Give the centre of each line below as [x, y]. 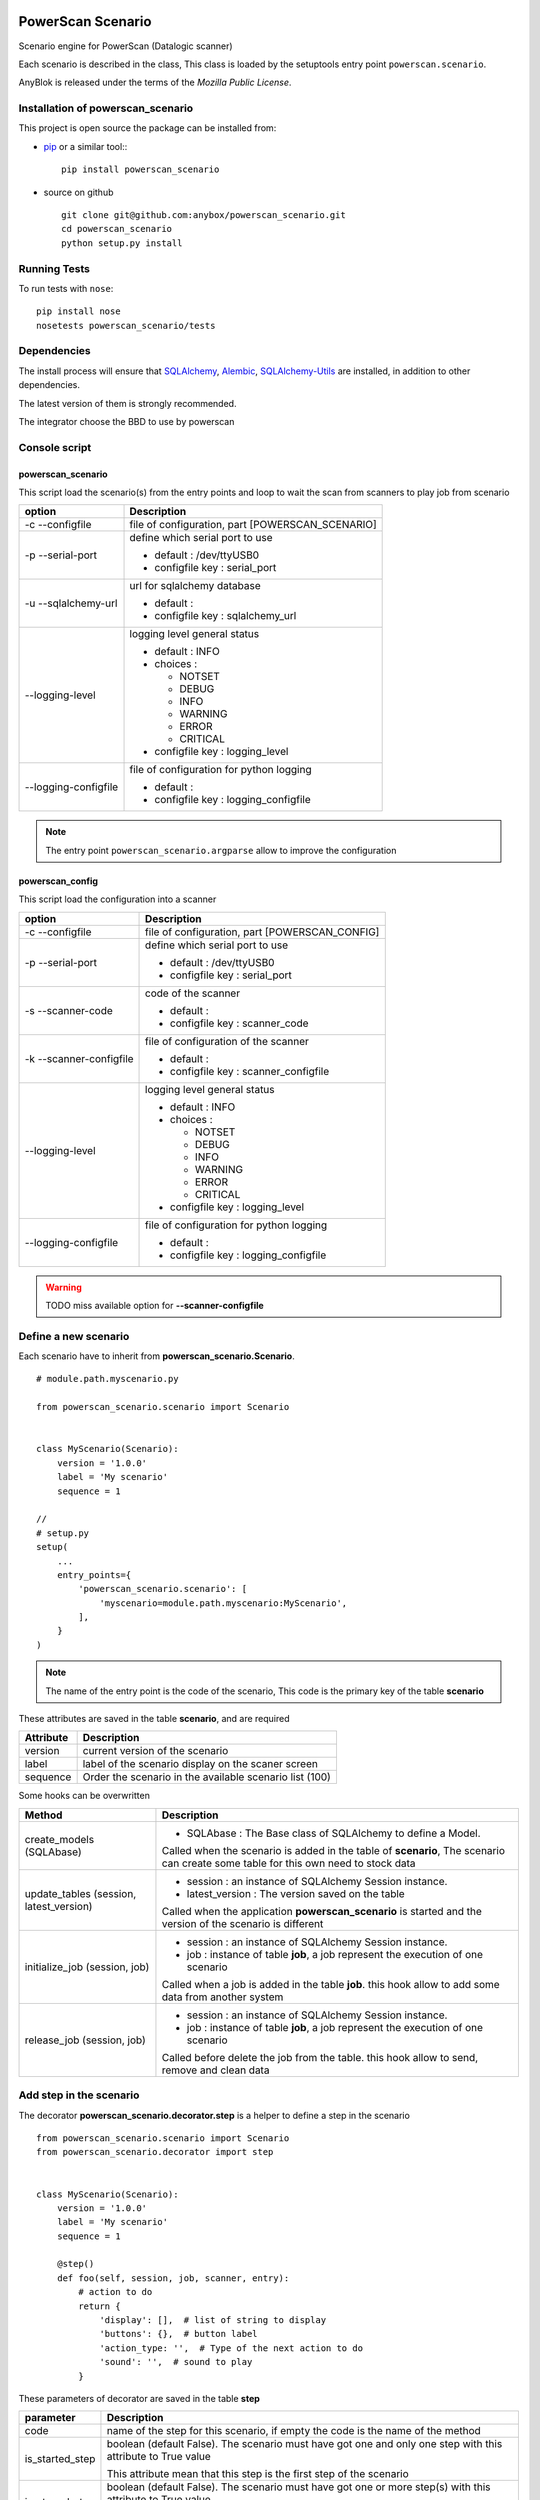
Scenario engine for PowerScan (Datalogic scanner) [126, 46]
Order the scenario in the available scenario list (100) [207, 1777]
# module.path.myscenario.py [107, 1379]
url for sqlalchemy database [195, 586]
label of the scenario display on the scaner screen [200, 1764]
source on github [78, 192]
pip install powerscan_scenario [140, 169]
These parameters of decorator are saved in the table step [139, 2398]
